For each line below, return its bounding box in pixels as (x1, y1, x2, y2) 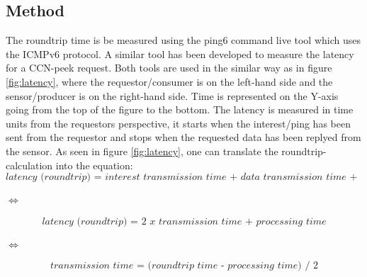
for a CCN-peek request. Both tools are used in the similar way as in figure (6, 60, 332, 75)
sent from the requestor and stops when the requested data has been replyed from (6, 130, 361, 145)
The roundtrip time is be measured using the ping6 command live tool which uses (6, 33, 361, 47)
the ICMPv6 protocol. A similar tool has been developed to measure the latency (6, 46, 354, 61)
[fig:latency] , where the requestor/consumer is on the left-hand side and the (6, 74, 333, 89)
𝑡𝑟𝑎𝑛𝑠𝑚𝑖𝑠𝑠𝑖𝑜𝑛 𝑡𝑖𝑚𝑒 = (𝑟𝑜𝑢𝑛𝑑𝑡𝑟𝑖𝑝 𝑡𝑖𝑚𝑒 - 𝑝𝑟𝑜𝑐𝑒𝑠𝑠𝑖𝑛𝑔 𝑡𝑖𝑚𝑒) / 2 (50, 261, 319, 271)
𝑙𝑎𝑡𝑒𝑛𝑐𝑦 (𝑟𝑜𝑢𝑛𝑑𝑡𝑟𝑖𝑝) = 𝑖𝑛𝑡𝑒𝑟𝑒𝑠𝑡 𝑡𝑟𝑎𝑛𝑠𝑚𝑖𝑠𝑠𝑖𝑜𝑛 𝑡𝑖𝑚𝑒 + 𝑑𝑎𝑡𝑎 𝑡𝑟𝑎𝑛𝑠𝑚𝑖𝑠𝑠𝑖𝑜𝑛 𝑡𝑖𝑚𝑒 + (6, 172, 358, 183)
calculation (6, 157, 53, 172)
